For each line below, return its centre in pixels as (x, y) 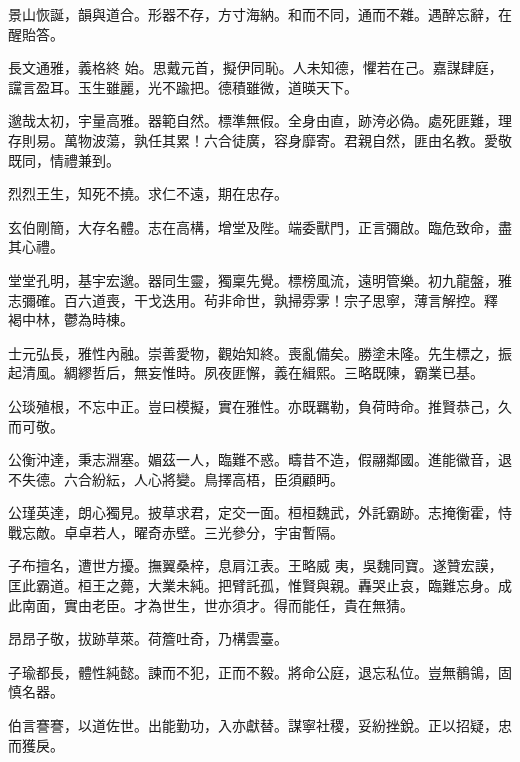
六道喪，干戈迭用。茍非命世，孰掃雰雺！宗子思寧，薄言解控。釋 (287, 299)
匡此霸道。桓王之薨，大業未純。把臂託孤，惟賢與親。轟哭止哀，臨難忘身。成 (260, 585)
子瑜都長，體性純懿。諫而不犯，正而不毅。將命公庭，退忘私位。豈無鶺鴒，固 (260, 671)
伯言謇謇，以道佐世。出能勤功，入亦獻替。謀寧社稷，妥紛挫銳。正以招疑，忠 (260, 725)
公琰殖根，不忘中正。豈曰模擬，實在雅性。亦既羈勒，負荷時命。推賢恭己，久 (260, 405)
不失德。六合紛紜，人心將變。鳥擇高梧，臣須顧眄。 (176, 478)
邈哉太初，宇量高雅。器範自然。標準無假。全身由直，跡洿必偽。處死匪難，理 (260, 120)
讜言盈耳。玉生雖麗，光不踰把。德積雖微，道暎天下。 (183, 86)
